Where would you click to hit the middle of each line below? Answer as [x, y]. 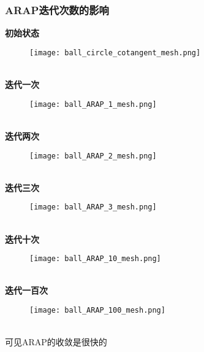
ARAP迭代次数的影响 [57, 10]
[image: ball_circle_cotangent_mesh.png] [115, 53]
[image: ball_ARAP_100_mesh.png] [97, 311]
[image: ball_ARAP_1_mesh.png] [93, 104]
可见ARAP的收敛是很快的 [56, 342]
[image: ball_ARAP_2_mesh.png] [93, 156]
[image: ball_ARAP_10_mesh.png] [95, 259]
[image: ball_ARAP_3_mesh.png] [93, 207]
